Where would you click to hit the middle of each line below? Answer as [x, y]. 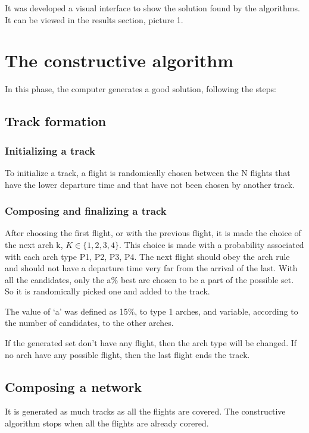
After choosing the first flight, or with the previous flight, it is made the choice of [153, 233]
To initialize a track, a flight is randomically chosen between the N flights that [148, 172]
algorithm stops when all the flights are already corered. [107, 423]
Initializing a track [50, 150]
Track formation [56, 121]
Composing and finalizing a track [86, 211]
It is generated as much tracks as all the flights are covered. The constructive [145, 411]
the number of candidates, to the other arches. [89, 323]
